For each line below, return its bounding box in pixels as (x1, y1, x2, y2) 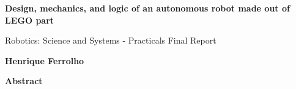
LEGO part (5, 13, 54, 26)
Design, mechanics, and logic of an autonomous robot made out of (5, 2, 290, 14)
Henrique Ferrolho (5, 54, 84, 67)
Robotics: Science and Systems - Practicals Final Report (5, 34, 216, 47)
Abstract (5, 74, 43, 87)
